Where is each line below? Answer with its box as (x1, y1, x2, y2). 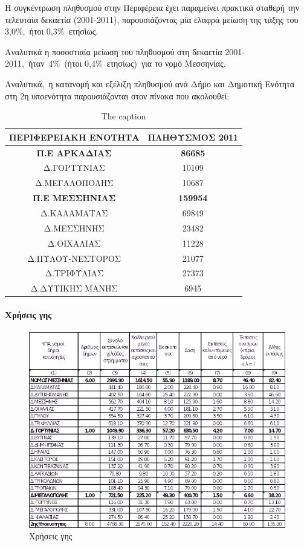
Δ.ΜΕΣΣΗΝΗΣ (44, 221, 105, 234)
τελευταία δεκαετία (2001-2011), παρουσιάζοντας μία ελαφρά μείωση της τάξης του (5, 13, 299, 25)
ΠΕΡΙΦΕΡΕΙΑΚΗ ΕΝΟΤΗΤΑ (9, 130, 140, 143)
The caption (101, 110, 146, 122)
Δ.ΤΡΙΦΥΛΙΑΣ (45, 267, 104, 279)
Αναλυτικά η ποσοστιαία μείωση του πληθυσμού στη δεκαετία (5, 45, 222, 58)
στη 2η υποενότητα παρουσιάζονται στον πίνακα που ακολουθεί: (5, 89, 230, 102)
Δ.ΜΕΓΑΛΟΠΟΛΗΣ (34, 176, 114, 189)
